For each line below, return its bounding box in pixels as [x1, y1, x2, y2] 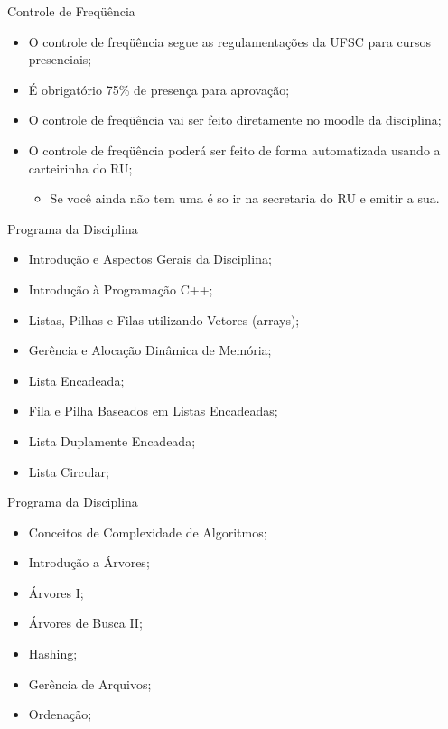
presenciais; [28, 50, 92, 69]
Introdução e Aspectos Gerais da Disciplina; [28, 249, 272, 268]
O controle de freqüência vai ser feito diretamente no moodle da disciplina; [28, 110, 442, 129]
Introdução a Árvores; [28, 553, 150, 572]
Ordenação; [28, 705, 92, 724]
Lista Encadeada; [28, 370, 125, 389]
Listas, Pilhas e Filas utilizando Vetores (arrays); [28, 310, 300, 329]
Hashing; [28, 644, 78, 663]
